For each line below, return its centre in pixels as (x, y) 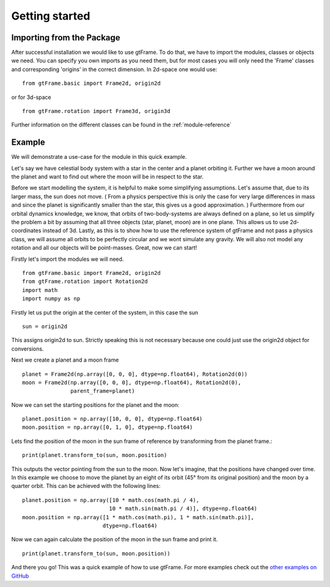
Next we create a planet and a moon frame (65, 360)
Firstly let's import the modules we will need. (68, 259)
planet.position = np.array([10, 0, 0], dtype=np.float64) (112, 419)
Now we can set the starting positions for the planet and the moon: (95, 405)
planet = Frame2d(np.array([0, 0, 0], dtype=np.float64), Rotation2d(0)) (135, 374)
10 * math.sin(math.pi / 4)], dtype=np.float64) (183, 509)
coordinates (26, 231)
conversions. (28, 349)
